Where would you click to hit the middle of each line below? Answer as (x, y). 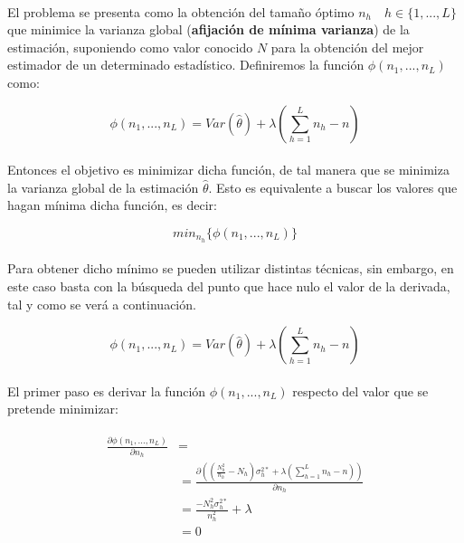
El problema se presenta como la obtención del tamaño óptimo (181, 11)
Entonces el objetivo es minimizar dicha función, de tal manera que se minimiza (228, 170)
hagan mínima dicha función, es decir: (112, 205)
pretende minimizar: (63, 409)
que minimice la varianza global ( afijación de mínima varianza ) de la (208, 29)
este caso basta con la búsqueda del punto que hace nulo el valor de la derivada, (229, 286)
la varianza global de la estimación (103, 187)
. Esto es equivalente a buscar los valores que (333, 187)
